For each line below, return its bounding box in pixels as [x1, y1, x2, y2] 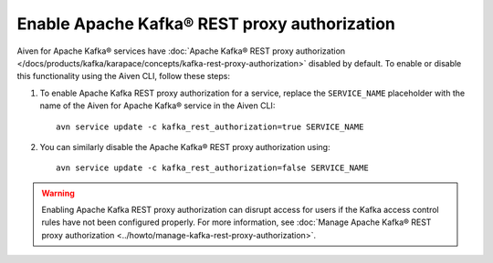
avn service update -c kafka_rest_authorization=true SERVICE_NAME [56, 121, 364, 132]
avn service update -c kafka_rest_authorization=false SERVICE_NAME [56, 163, 369, 173]
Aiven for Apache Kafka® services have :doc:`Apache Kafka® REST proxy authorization [16, 46, 346, 56]
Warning [41, 187, 75, 198]
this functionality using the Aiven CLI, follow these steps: [16, 71, 231, 82]
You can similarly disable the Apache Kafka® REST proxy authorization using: [39, 141, 330, 152]
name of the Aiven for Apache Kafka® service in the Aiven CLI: [39, 100, 276, 111]
